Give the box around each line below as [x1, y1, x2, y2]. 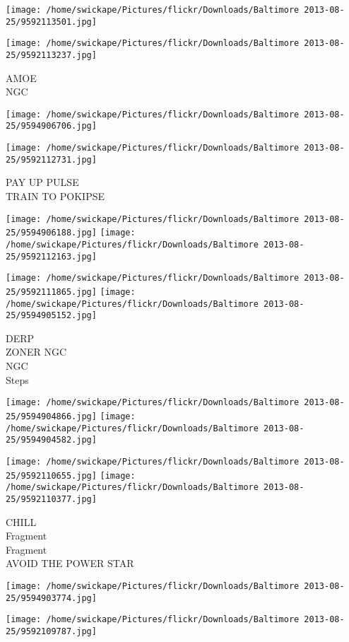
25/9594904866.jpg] [6, 411, 97, 421]
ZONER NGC [6, 344, 67, 359]
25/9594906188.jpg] [6, 228, 97, 238]
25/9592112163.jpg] [6, 251, 97, 262]
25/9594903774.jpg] [6, 593, 97, 603]
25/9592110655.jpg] [6, 470, 97, 481]
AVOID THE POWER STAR [6, 556, 134, 571]
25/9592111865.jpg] [6, 286, 97, 297]
